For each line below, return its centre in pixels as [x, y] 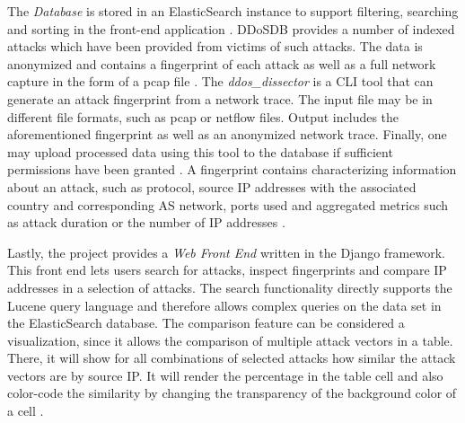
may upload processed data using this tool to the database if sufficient [200, 151]
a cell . [26, 411]
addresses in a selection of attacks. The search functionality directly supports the [230, 287]
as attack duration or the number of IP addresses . [146, 222]
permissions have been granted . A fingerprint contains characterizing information [232, 169]
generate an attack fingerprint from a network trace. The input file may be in [220, 98]
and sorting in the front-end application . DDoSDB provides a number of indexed [231, 28]
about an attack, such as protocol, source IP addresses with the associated [212, 186]
